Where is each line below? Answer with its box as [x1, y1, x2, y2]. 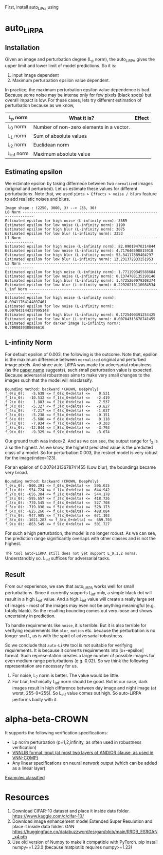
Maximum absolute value [33, 150, 91, 157]
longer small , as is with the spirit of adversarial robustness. [5, 632, 124, 639]
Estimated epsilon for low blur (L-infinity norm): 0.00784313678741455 [5, 316, 156, 321]
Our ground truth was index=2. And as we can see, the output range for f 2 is [5, 438, 158, 445]
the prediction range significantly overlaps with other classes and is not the [5, 535, 156, 541]
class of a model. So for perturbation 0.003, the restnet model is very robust [5, 449, 158, 456]
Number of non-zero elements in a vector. [33, 124, 130, 130]
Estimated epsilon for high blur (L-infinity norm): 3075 [5, 227, 125, 231]
